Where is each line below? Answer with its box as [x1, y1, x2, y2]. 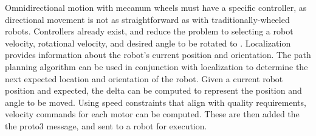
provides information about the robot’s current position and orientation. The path [5, 48, 311, 61]
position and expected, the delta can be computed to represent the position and [5, 84, 302, 97]
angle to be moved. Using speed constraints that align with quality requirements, [5, 96, 306, 108]
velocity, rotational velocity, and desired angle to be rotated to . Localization [5, 36, 291, 49]
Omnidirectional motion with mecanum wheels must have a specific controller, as [5, 1, 307, 13]
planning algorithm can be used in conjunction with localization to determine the [5, 60, 308, 73]
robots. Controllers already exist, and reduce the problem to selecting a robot [5, 25, 294, 37]
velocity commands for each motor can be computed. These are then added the [5, 108, 300, 120]
